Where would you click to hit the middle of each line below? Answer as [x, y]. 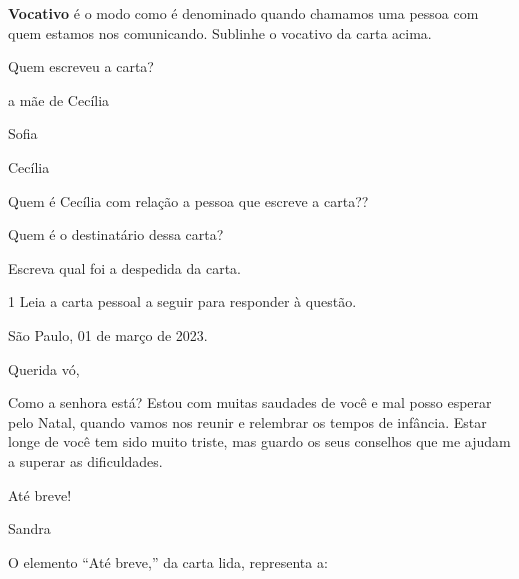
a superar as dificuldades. [85, 460]
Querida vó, [44, 368]
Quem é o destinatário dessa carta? [116, 234]
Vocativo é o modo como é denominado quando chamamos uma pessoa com [243, 13]
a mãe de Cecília [59, 99]
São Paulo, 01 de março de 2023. [108, 334]
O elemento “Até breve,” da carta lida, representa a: [168, 561]
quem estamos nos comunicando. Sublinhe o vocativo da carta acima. [220, 32]
